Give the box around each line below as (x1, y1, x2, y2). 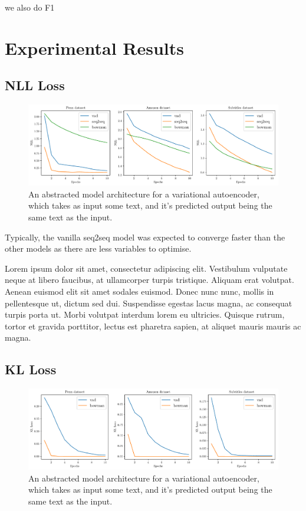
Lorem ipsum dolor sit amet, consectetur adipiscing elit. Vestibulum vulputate (5, 262, 288, 274)
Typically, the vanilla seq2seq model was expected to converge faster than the (5, 230, 285, 243)
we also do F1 (5, 1, 55, 13)
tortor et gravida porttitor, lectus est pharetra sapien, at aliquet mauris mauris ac (5, 319, 301, 332)
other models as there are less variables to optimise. (5, 242, 192, 255)
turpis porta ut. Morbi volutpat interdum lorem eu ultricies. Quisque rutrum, (5, 308, 285, 321)
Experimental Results (5, 35, 184, 60)
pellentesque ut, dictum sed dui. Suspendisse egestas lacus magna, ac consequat (5, 296, 292, 309)
